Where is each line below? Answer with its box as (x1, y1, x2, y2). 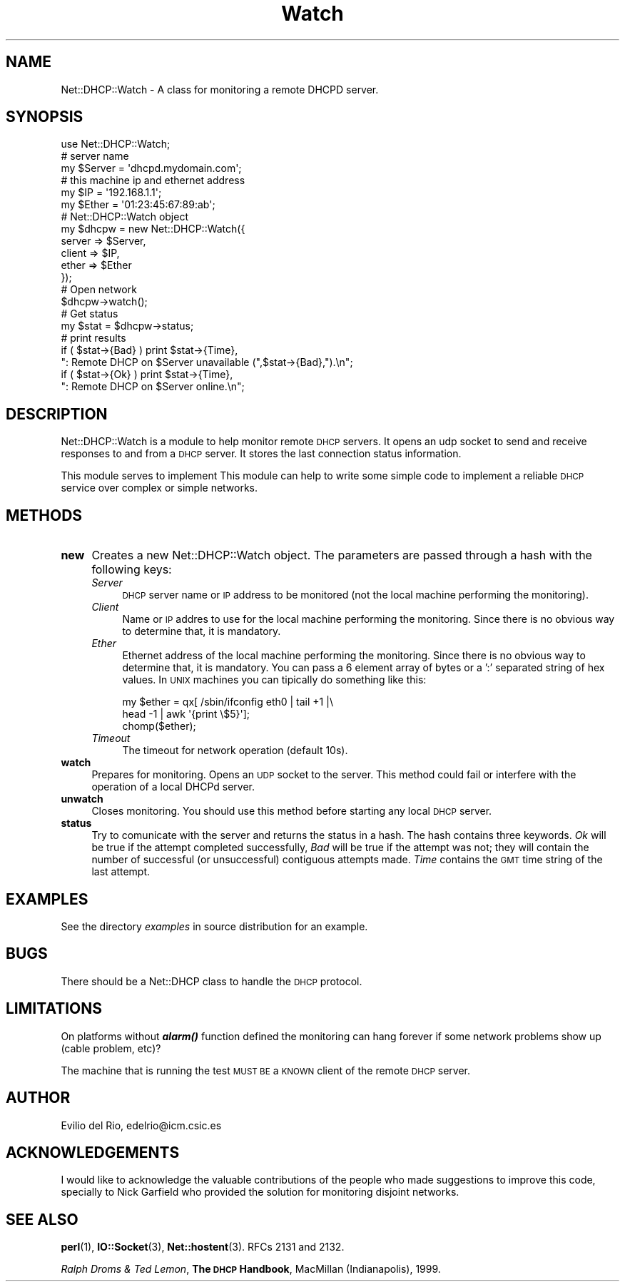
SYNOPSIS (6, 108, 83, 126)
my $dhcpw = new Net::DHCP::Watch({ (61, 223, 245, 235)
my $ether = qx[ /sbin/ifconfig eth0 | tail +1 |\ (122, 696, 333, 708)
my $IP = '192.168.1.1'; (61, 186, 162, 199)
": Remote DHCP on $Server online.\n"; (61, 380, 245, 393)
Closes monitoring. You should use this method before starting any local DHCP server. (91, 805, 492, 818)
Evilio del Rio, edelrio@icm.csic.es (61, 1119, 222, 1131)
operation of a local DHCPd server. (91, 780, 255, 793)
